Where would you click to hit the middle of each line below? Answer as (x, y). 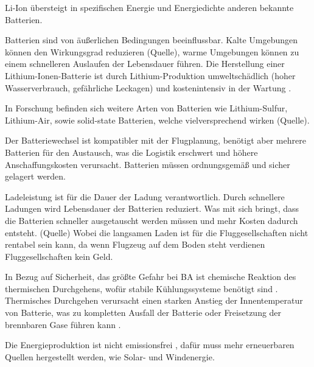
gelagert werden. (36, 176)
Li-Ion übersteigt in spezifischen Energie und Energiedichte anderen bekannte (149, 7)
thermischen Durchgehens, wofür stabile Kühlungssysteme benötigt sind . (141, 288)
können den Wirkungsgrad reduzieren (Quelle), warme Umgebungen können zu (152, 51)
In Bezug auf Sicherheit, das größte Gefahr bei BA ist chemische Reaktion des (151, 277)
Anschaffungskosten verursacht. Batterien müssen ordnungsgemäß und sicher (148, 164)
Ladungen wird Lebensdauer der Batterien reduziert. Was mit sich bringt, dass (152, 208)
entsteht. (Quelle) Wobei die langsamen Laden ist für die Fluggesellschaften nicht (157, 232)
